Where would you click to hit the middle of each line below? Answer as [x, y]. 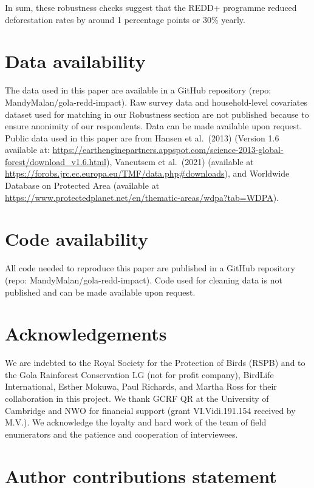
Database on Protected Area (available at [82, 185]
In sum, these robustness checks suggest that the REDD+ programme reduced [151, 7]
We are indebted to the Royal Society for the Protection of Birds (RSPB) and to [155, 363]
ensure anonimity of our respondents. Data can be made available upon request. [154, 126]
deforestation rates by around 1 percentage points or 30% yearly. [125, 19]
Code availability [77, 239]
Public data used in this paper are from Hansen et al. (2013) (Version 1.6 [142, 137]
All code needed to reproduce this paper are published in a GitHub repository [150, 268]
